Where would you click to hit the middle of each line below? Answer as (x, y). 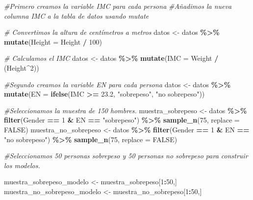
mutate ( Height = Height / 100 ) (53, 41)
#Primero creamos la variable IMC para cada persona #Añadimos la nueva (118, 6)
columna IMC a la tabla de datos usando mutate (76, 15)
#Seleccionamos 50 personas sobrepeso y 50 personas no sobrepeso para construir (126, 156)
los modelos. (22, 165)
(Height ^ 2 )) (22, 67)
